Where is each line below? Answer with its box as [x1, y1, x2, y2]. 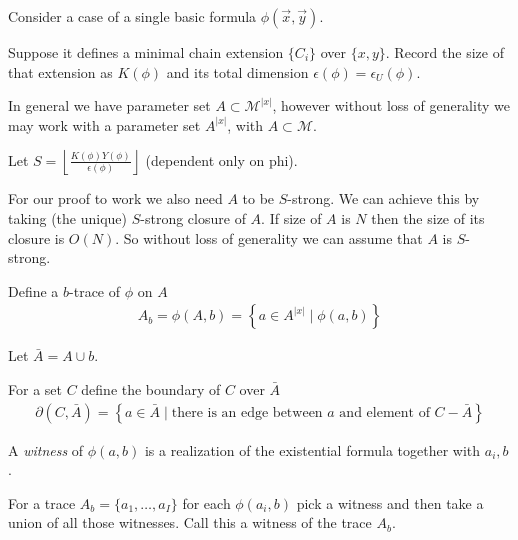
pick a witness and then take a [296, 492, 484, 513]
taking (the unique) [8, 207, 128, 228]
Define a [8, 280, 59, 301]
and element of [339, 405, 430, 420]
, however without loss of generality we [272, 95, 510, 116]
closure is [8, 227, 65, 248]
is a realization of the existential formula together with [144, 439, 481, 460]
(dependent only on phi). [145, 149, 298, 170]
